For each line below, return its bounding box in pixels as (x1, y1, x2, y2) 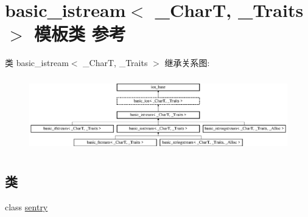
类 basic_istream (5, 56, 69, 69)
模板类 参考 (34, 21, 126, 46)
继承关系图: (164, 56, 210, 69)
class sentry (5, 201, 48, 213)
